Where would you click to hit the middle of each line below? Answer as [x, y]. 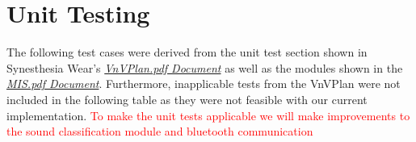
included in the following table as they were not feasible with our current [187, 99]
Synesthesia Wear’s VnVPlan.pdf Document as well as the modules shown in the [205, 67]
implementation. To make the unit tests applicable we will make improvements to [208, 115]
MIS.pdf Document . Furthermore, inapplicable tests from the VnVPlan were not [204, 84]
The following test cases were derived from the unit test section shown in [187, 52]
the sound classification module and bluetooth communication [160, 131]
